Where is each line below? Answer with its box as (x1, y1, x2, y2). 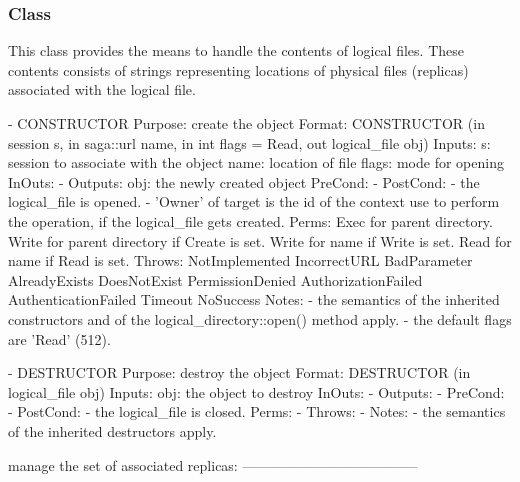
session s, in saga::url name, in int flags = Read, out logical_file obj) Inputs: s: (8, 132, 491, 153)
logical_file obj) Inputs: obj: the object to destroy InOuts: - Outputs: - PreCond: (8, 381, 505, 402)
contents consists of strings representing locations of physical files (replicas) (8, 59, 469, 80)
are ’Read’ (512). (8, 328, 111, 349)
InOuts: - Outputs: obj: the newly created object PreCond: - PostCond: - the (8, 171, 480, 192)
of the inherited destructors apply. (8, 420, 217, 441)
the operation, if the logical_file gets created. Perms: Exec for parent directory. (8, 210, 493, 231)
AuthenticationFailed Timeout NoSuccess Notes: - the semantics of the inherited (8, 289, 500, 310)
